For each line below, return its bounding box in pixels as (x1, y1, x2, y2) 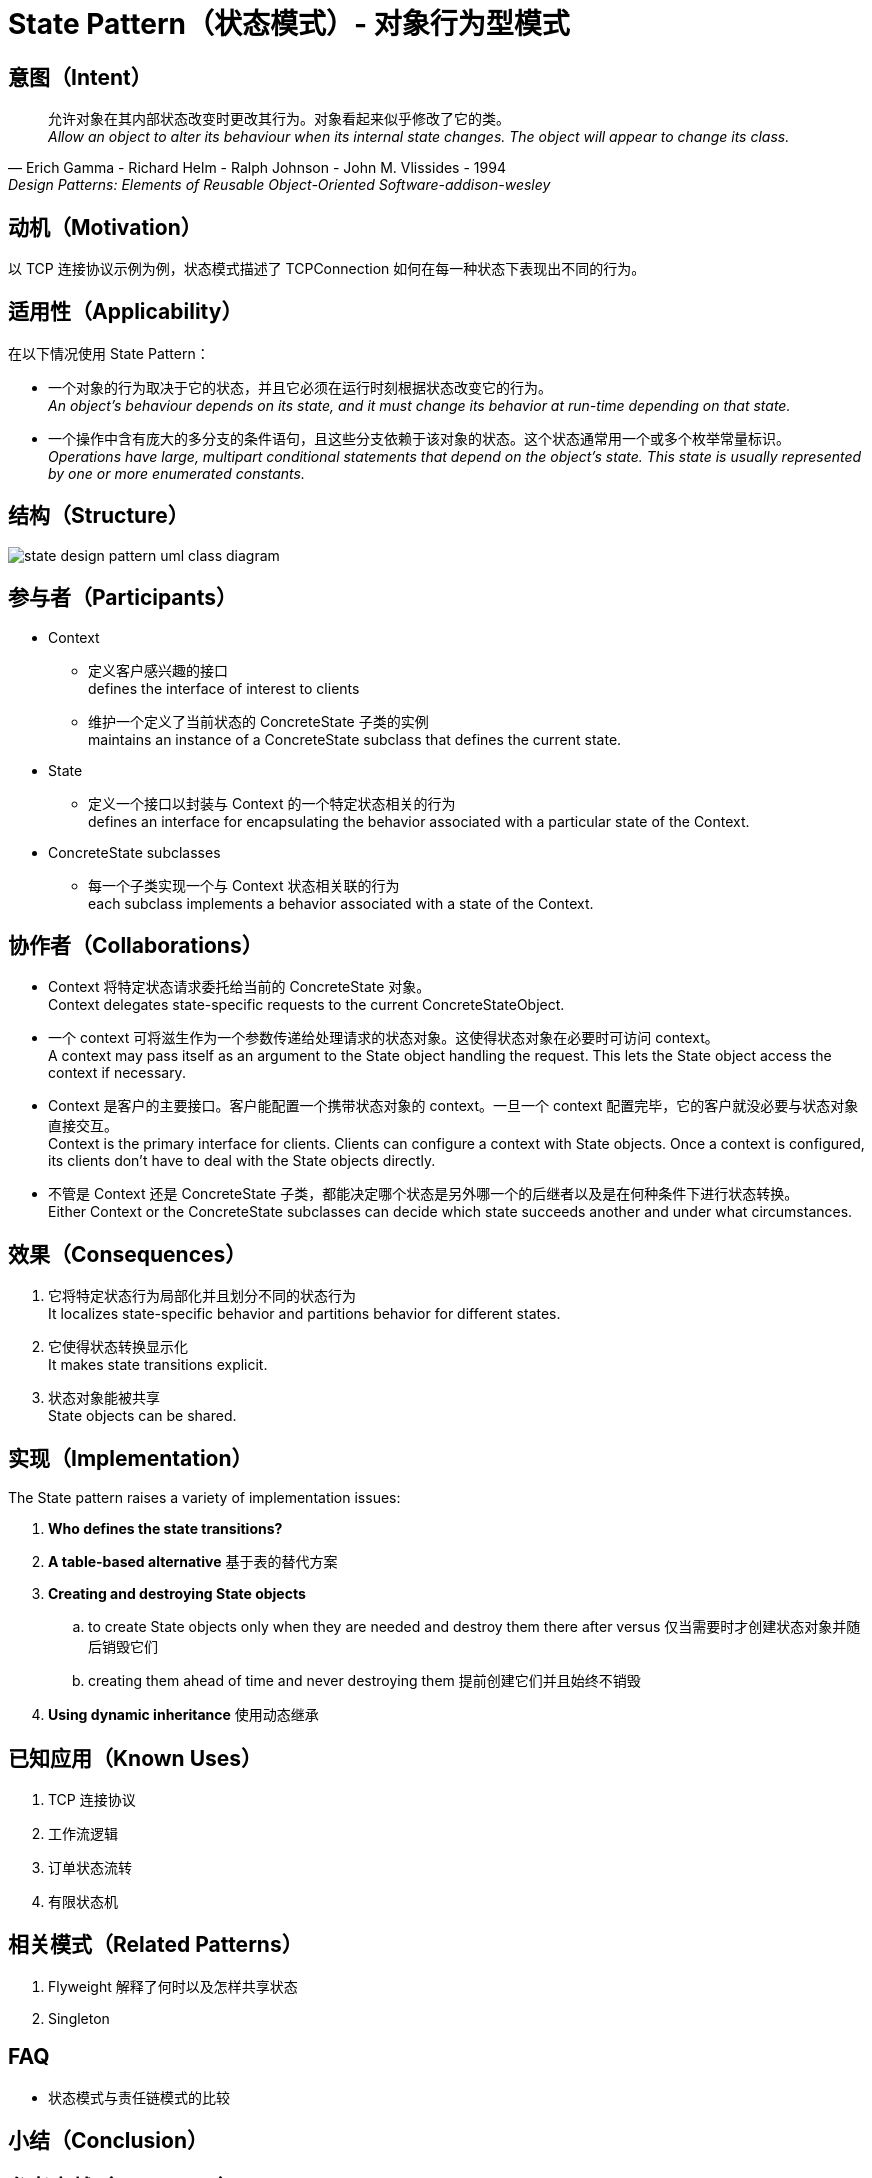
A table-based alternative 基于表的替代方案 (48, 1553, 338, 1571)
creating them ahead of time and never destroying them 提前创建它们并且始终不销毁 (88, 1672, 641, 1690)
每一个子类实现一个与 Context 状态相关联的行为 (88, 876, 400, 894)
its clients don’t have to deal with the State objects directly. (48, 1152, 436, 1170)
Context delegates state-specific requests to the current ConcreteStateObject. (48, 996, 565, 1014)
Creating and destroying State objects (48, 1585, 306, 1603)
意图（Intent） (8, 64, 152, 90)
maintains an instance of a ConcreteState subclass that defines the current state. (88, 730, 622, 748)
